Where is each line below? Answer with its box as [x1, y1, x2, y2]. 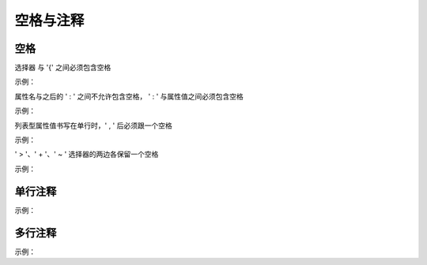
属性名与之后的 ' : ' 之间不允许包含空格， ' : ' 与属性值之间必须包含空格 [14, 91, 244, 101]
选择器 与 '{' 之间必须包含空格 [14, 63, 111, 73]
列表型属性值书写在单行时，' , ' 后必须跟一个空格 [14, 121, 173, 130]
